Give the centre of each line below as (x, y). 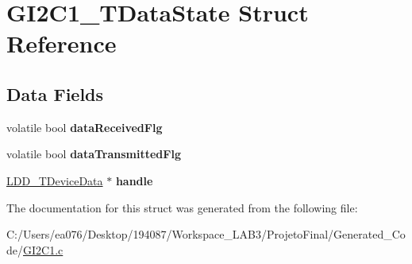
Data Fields (55, 93)
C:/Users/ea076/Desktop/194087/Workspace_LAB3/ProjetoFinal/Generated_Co (206, 234)
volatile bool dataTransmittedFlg (94, 154)
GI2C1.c (43, 249)
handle (134, 180)
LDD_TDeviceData (55, 180)
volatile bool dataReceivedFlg (85, 127)
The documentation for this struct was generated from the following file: (182, 207)
